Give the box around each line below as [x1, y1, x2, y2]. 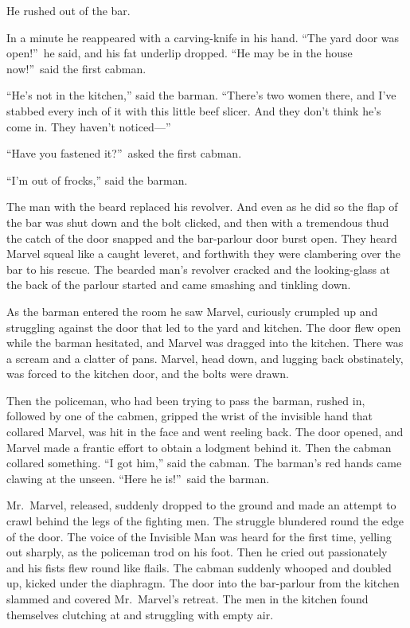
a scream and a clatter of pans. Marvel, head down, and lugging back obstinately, [6, 349, 404, 366]
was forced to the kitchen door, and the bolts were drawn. [6, 365, 289, 382]
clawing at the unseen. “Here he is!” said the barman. [6, 470, 270, 486]
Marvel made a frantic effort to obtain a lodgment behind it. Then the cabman [6, 439, 392, 455]
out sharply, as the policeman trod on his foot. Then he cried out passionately [6, 544, 388, 560]
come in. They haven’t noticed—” [6, 118, 171, 135]
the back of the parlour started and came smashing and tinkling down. [6, 276, 351, 293]
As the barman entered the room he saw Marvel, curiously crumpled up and [6, 302, 378, 319]
